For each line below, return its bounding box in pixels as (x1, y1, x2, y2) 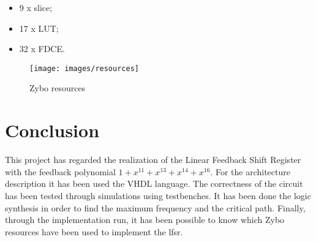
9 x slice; (19, 1, 53, 13)
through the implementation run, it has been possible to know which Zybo (5, 213, 285, 226)
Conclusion (5, 118, 100, 143)
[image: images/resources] (29, 64, 139, 73)
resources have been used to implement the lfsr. (5, 225, 183, 238)
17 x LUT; (19, 21, 59, 34)
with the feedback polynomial (5, 165, 116, 178)
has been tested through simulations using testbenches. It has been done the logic (5, 189, 311, 202)
